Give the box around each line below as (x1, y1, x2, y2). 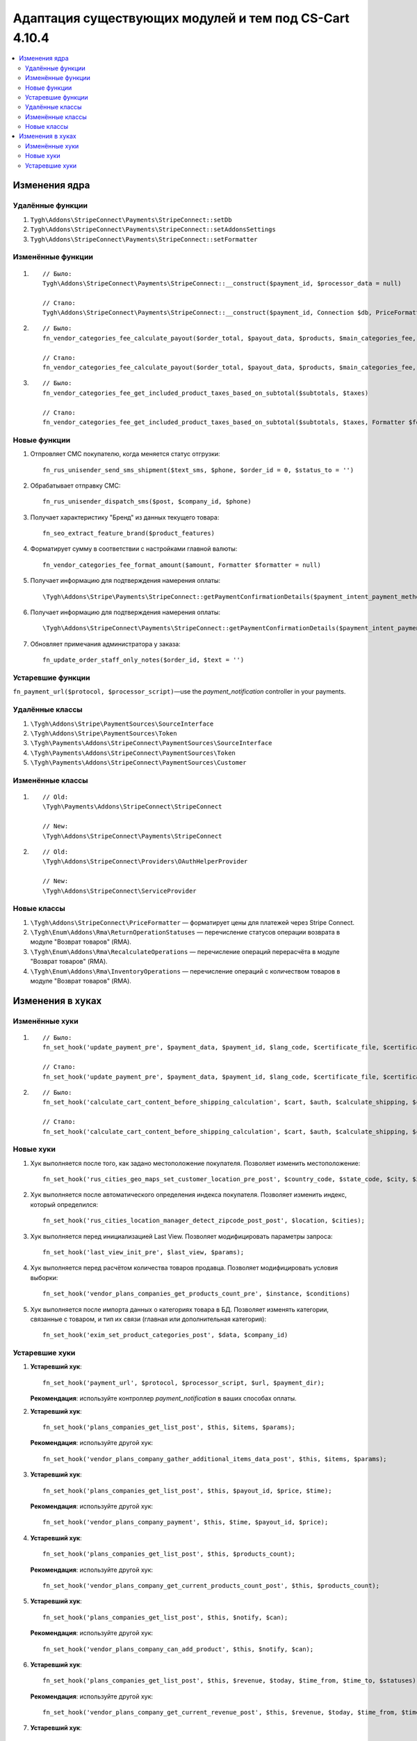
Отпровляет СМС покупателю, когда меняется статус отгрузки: (30, 450, 220, 458)
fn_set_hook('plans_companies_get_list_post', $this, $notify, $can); (42, 1613, 288, 1621)
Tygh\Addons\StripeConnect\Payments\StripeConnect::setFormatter (30, 235, 258, 243)
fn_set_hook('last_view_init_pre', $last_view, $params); (42, 1248, 245, 1256)
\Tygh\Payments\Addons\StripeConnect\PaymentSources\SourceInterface (30, 739, 272, 747)
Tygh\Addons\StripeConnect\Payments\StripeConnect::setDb (30, 216, 232, 224)
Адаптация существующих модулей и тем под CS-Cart (13, 10, 350, 26)
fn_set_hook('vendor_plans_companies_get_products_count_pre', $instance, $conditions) (42, 1290, 351, 1298)
